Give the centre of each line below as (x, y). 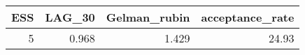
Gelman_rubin (148, 17)
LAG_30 (70, 17)
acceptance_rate (248, 17)
